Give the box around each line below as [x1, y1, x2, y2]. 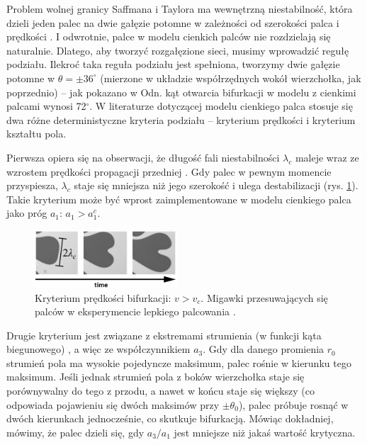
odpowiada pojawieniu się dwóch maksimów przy [6, 397, 220, 412]
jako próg [6, 205, 47, 220]
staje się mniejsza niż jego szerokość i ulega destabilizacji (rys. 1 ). [74, 178, 358, 193]
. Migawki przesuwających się [201, 290, 328, 305]
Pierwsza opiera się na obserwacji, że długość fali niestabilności [6, 150, 280, 164]
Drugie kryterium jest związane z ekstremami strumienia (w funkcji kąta [6, 327, 322, 342]
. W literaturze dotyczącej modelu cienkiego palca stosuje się [89, 98, 353, 113]
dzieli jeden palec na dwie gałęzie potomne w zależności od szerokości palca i [6, 15, 339, 30]
